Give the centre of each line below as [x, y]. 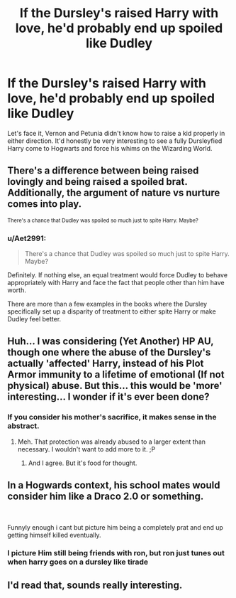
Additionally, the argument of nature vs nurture [114, 193]
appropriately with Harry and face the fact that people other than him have [116, 283]
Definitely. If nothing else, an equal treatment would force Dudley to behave [118, 275]
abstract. [23, 426]
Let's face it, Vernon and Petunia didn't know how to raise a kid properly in [116, 133]
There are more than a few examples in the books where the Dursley [107, 304]
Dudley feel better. [34, 319]
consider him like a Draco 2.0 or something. [106, 497]
